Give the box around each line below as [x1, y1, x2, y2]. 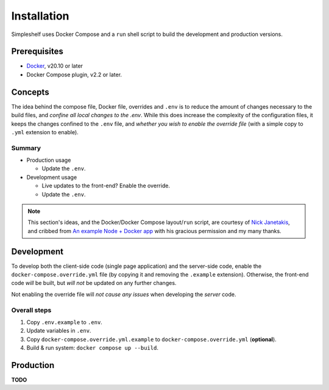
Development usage [26, 173, 77, 181]
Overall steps [11, 306, 52, 314]
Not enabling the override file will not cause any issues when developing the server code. [11, 291, 236, 298]
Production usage [26, 156, 71, 164]
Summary [11, 143, 41, 152]
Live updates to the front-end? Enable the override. [41, 182, 171, 189]
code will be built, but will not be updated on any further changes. [11, 280, 177, 287]
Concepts [11, 87, 49, 97]
